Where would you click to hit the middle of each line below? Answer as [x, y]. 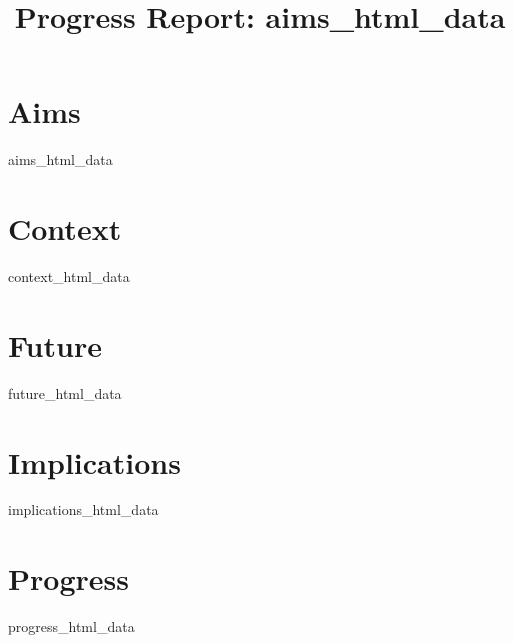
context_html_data [69, 276]
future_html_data [65, 392]
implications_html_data [83, 509]
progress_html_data [71, 626]
